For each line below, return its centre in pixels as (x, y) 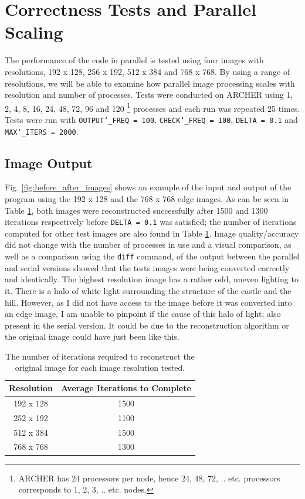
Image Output (49, 163)
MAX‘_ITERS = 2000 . (42, 131)
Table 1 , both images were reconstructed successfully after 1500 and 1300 (136, 210)
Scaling (34, 32)
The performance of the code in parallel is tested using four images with (134, 60)
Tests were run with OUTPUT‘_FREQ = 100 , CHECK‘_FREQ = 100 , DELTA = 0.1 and (151, 119)
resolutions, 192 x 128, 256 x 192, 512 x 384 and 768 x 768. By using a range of (148, 71)
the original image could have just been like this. (92, 336)
